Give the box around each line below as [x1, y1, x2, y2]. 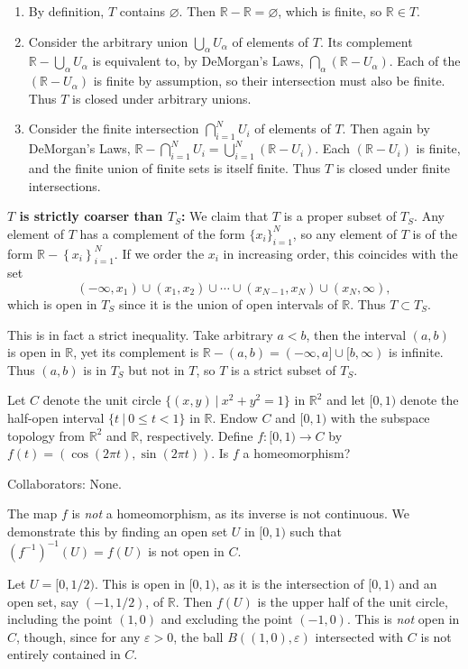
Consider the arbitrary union [28, 32, 188, 50]
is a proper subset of [283, 206, 397, 225]
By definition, [28, 2, 105, 20]
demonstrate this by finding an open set [7, 521, 228, 540]
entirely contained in [7, 645, 121, 664]
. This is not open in [346, 609, 460, 628]
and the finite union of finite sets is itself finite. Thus [28, 158, 321, 177]
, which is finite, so [278, 2, 382, 20]
